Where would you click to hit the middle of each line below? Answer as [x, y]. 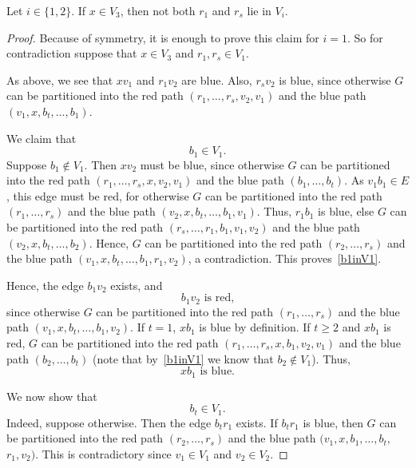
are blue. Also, [217, 79]
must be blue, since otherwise [212, 164]
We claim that [42, 138]
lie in [259, 10]
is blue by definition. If [255, 327]
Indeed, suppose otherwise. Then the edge [109, 422]
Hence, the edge [45, 285]
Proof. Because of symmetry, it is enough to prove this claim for [163, 37]
